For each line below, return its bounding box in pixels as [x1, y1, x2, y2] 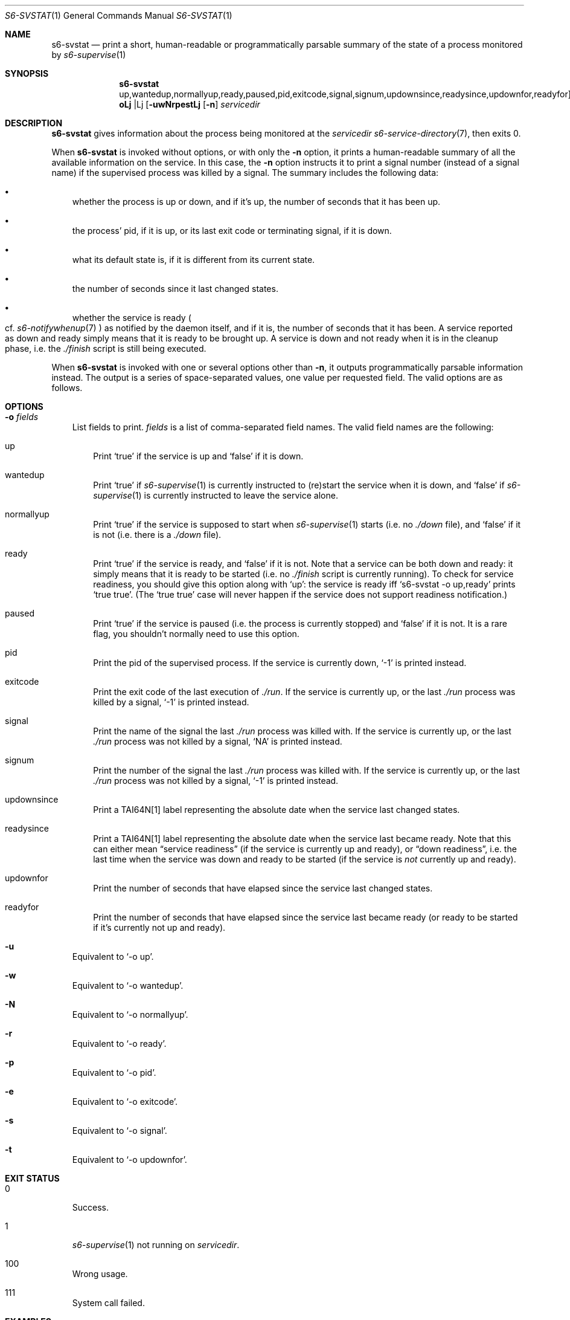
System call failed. [72, 1298, 145, 1308]
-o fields [5, 412, 39, 422]
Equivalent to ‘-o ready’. [72, 1038, 167, 1049]
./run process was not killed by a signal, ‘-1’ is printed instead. [93, 775, 339, 786]
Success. [72, 1202, 109, 1212]
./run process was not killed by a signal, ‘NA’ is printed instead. [93, 736, 342, 746]
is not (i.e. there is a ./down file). [93, 529, 222, 540]
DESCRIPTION [5, 118, 63, 128]
